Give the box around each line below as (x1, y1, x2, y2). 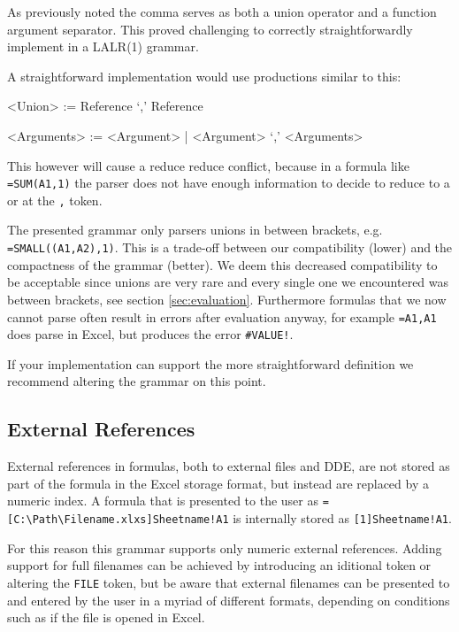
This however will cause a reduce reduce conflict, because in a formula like (7, 156, 409, 174)
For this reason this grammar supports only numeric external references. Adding (7, 538, 442, 557)
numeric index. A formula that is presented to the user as (7, 491, 319, 510)
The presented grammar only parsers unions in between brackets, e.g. (7, 220, 383, 239)
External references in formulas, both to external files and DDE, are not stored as (7, 457, 450, 475)
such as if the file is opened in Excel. (7, 608, 205, 627)
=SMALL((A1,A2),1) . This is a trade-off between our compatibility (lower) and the (7, 238, 453, 257)
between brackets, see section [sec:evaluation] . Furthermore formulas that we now (7, 289, 447, 308)
